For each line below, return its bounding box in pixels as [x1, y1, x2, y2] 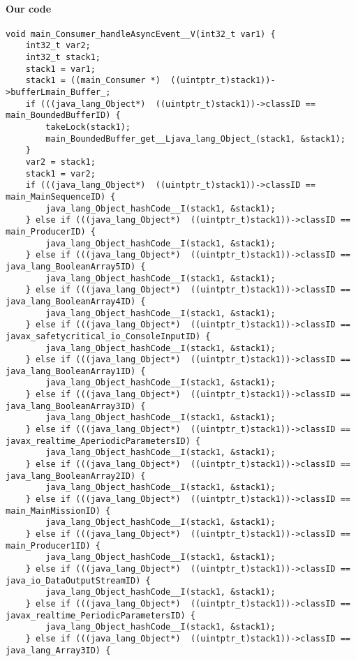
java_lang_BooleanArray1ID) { [6, 366, 146, 376]
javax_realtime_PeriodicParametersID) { [6, 610, 196, 621]
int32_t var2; [25, 40, 91, 51]
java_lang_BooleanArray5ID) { [6, 261, 146, 272]
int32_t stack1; [25, 52, 101, 63]
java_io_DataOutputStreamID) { [6, 575, 151, 586]
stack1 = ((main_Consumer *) [25, 75, 161, 86]
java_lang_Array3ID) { [6, 645, 111, 655]
